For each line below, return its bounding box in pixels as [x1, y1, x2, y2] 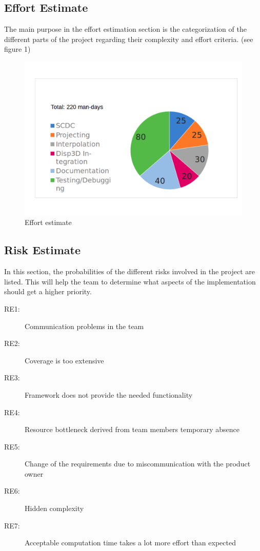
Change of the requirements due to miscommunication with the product [25, 458, 251, 469]
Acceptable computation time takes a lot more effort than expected [25, 537, 236, 548]
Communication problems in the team [25, 320, 144, 331]
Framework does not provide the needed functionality [25, 389, 193, 400]
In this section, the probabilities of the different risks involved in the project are [4, 266, 255, 277]
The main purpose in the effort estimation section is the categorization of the [4, 24, 247, 34]
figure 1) [4, 44, 31, 54]
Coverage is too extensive [25, 355, 104, 365]
